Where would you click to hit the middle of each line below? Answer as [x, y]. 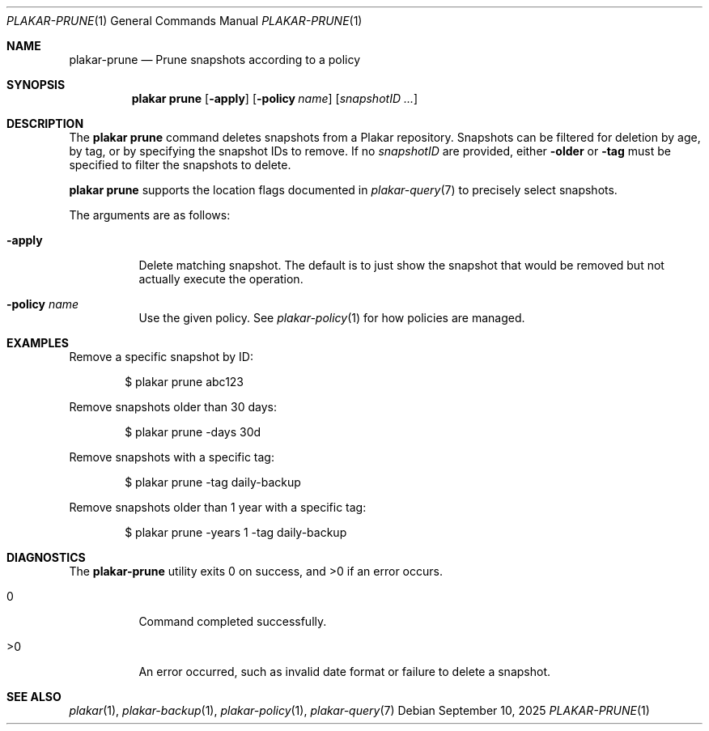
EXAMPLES [38, 343]
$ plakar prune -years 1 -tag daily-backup [236, 532]
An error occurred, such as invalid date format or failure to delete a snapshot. [345, 671]
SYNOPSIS [36, 85]
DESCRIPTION [45, 123]
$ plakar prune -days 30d [193, 432]
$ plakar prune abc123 [185, 382]
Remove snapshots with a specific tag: [172, 457]
